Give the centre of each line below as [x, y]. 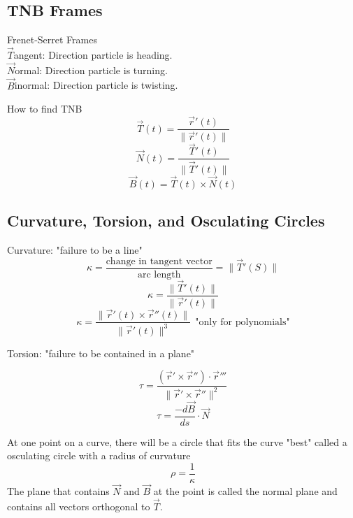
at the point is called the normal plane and [245, 491]
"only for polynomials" [243, 322]
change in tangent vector [159, 261]
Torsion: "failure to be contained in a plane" [101, 353]
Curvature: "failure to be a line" [75, 249]
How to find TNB [45, 109]
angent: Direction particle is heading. [93, 55]
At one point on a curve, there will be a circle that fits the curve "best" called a [177, 441]
